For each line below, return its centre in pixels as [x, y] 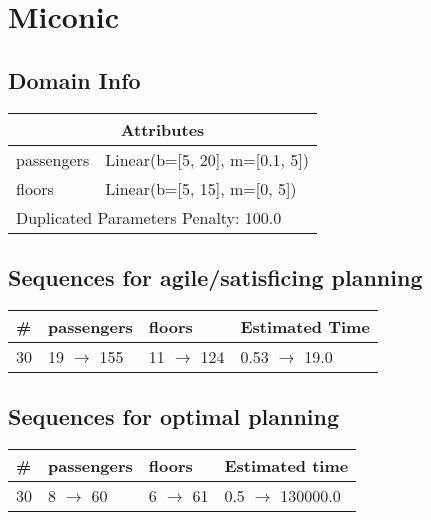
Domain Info [74, 79]
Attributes [162, 129]
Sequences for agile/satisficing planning [215, 276]
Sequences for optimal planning [174, 416]
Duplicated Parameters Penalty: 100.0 [149, 217]
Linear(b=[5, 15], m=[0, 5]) [201, 188]
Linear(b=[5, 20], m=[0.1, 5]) [207, 159]
